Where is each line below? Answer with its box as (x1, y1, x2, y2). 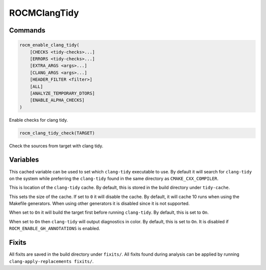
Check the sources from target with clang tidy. (9, 143, 103, 149)
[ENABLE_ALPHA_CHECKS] (30, 98, 85, 103)
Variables (9, 156, 39, 164)
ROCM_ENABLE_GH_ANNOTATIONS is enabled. (9, 226, 100, 232)
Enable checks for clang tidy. (9, 117, 68, 123)
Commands (9, 26, 46, 34)
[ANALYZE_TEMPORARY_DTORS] (30, 90, 96, 96)
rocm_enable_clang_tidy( (19, 42, 80, 48)
